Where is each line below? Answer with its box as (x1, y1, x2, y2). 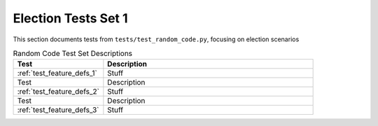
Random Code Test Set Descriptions (13, 49, 133, 59)
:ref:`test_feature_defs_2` (17, 87, 99, 97)
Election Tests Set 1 (13, 10, 129, 26)
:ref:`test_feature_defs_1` (17, 69, 97, 78)
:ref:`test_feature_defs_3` (17, 105, 99, 115)
